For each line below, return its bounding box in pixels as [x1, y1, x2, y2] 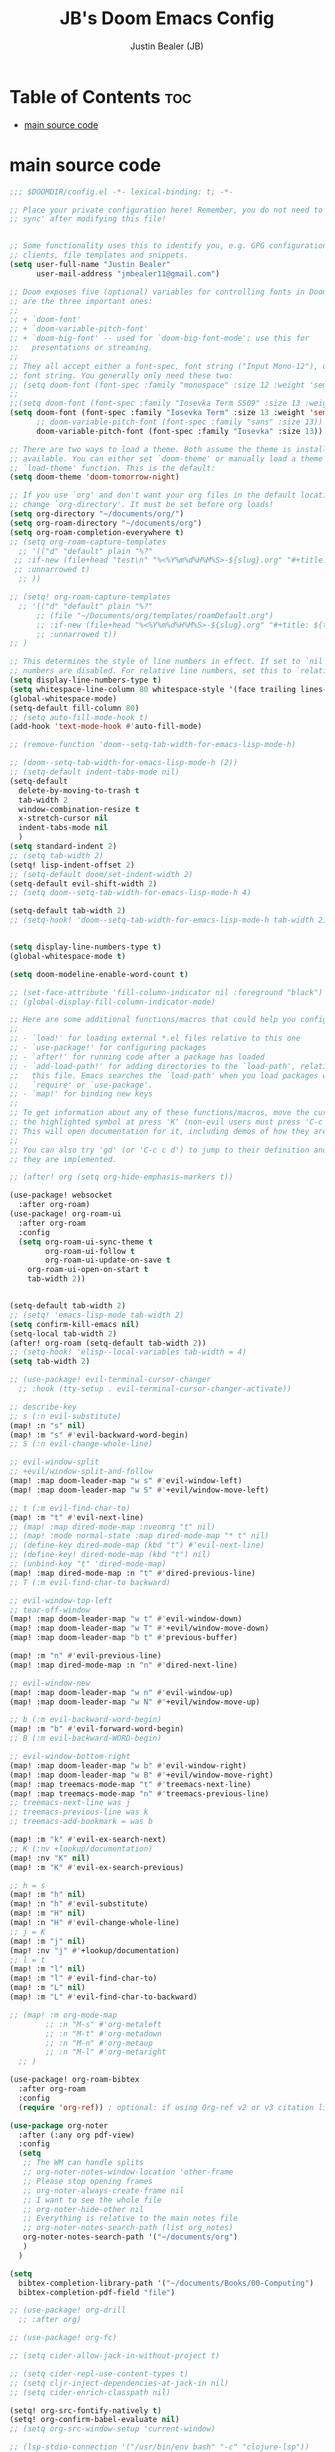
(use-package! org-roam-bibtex [9, 2075, 140, 2085]
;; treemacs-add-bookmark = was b [9, 1817, 154, 1827]
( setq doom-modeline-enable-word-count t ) [9, 969, 189, 979]
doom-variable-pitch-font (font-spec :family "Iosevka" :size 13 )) [35, 426, 324, 436]
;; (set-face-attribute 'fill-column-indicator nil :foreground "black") [9, 987, 324, 997]
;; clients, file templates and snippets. [9, 250, 189, 261]
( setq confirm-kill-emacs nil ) [9, 1319, 140, 1329]
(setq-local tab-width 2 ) [9, 1328, 117, 1339]
